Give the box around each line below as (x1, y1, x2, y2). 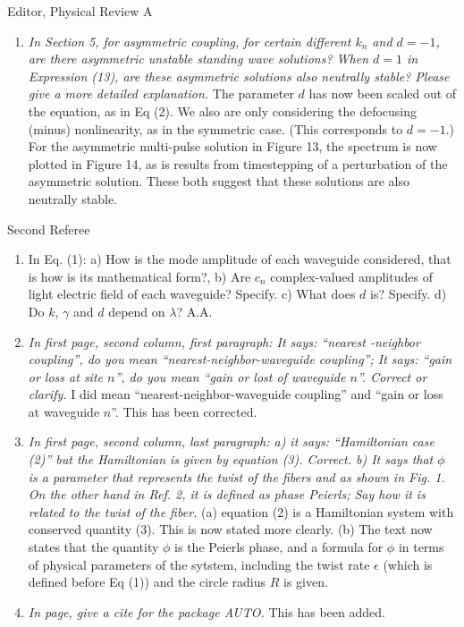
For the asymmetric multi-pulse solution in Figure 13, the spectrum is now (28, 137, 437, 156)
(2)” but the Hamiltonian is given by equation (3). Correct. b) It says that (28, 450, 434, 469)
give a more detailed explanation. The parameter (28, 84, 294, 103)
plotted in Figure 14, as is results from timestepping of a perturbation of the (28, 154, 448, 173)
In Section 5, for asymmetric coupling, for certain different (28, 31, 351, 50)
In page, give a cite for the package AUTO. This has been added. (28, 602, 385, 621)
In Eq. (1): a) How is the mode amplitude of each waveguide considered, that (28, 250, 451, 268)
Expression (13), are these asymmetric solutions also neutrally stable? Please (28, 66, 450, 85)
